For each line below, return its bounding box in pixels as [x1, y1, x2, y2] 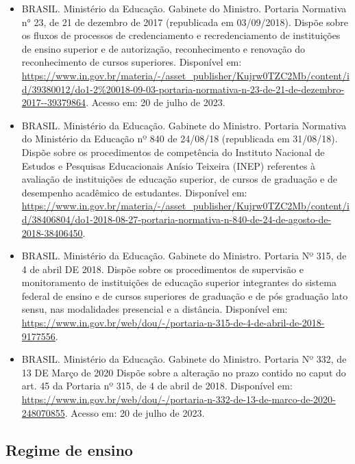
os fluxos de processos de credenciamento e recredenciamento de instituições [21, 28, 341, 42]
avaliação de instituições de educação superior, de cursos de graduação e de [21, 172, 337, 186]
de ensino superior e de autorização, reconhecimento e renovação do [21, 41, 306, 55]
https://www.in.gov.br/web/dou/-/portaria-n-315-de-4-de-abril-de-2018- [21, 315, 325, 330]
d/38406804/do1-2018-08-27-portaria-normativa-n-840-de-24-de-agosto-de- [21, 211, 332, 226]
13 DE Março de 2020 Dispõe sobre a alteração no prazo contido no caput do [21, 365, 346, 379]
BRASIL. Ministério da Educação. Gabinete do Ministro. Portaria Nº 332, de [21, 352, 347, 366]
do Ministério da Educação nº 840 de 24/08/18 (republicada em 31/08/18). [21, 131, 338, 146]
